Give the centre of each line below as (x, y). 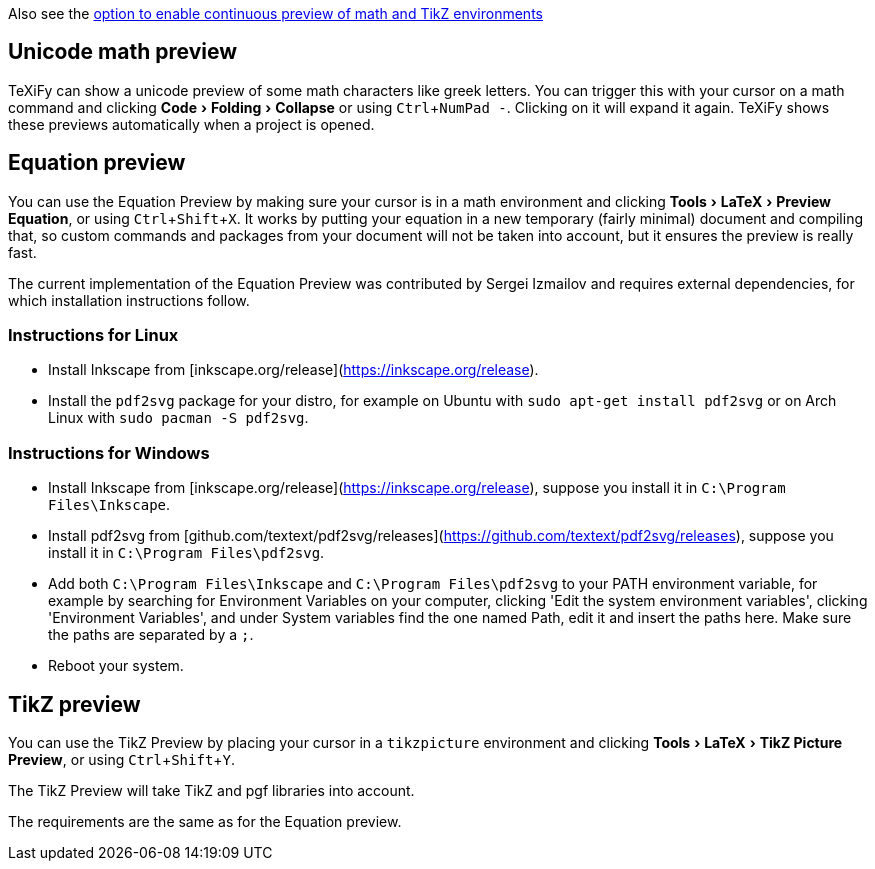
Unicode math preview (123, 52)
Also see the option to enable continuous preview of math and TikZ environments (275, 13)
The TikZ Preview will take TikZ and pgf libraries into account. (211, 791)
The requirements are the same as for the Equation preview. (205, 822)
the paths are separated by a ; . (151, 635)
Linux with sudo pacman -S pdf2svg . (178, 418)
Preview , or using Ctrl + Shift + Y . (122, 760)
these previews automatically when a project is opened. (191, 124)
